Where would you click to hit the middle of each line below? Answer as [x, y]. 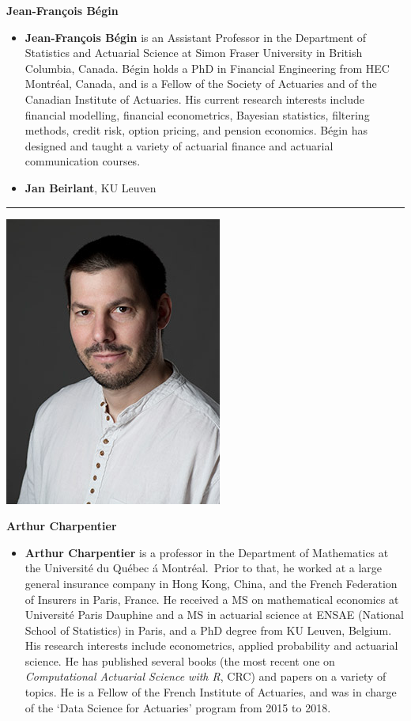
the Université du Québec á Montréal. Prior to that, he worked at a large [204, 568]
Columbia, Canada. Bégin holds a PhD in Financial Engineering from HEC [207, 68]
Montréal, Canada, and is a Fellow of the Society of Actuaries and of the [201, 83]
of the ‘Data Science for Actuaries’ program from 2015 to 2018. [178, 707]
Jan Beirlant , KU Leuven [90, 187]
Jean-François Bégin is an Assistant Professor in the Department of [196, 37]
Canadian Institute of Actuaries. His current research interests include [195, 99]
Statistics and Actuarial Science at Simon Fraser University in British [194, 53]
